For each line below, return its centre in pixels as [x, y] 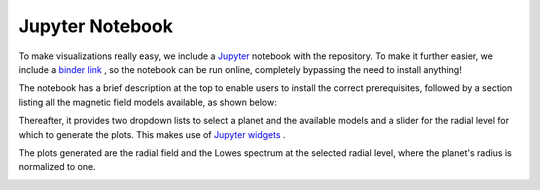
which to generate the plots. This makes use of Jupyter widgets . [152, 134]
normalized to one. [57, 167]
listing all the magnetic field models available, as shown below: [147, 102]
